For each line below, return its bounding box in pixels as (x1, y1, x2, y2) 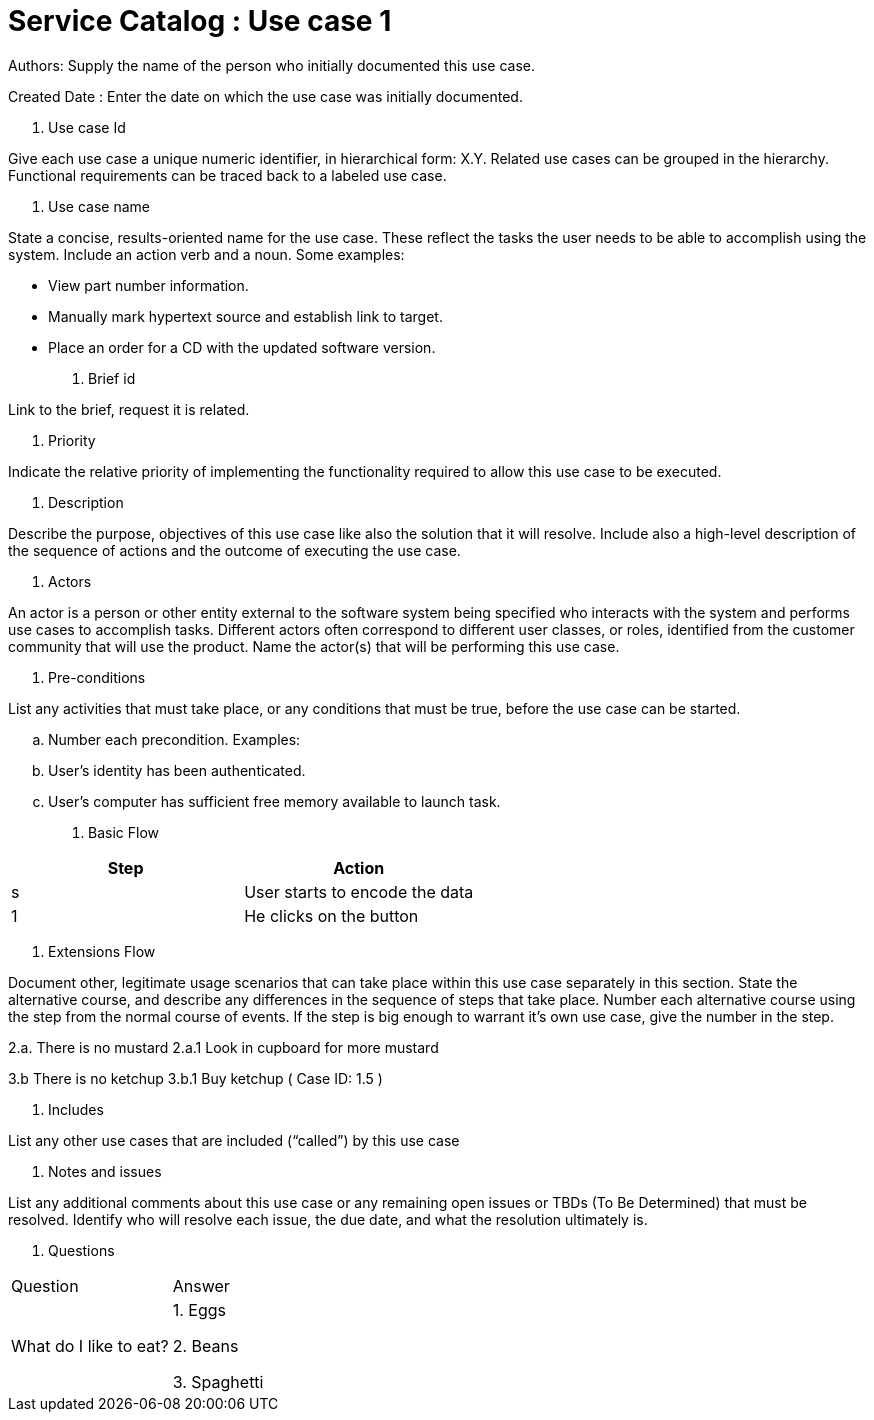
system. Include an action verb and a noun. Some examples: (8, 245, 405, 263)
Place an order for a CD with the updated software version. (48, 338, 436, 356)
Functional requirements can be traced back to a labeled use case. (8, 166, 447, 184)
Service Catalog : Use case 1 (8, 4, 392, 38)
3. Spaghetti (172, 1371, 264, 1392)
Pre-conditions (48, 668, 146, 686)
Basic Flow (88, 823, 159, 841)
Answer (172, 1275, 230, 1296)
